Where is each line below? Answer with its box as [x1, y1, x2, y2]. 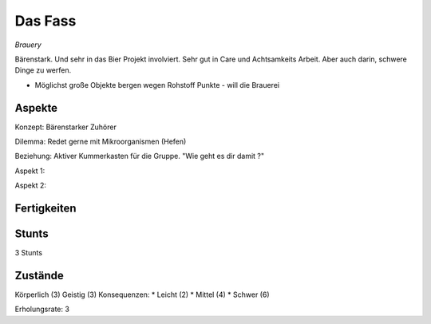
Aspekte [14, 101, 58, 115]
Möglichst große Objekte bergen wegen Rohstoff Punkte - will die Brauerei [34, 80, 279, 89]
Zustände [14, 268, 64, 283]
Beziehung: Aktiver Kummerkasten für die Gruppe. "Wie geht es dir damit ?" [14, 152, 265, 161]
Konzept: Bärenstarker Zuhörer [14, 122, 117, 132]
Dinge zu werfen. [14, 65, 72, 75]
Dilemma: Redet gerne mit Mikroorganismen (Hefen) [14, 136, 187, 147]
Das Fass [14, 12, 77, 30]
